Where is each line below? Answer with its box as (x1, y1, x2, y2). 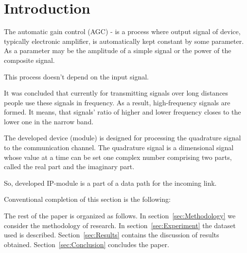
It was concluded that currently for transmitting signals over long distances (4, 88, 229, 98)
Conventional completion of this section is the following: (4, 194, 171, 204)
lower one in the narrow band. (4, 116, 94, 126)
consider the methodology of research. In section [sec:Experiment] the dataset (4, 220, 236, 230)
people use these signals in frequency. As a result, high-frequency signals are (4, 97, 230, 107)
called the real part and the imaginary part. (4, 161, 135, 172)
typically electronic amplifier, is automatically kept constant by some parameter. (4, 36, 244, 46)
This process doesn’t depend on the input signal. (4, 71, 149, 81)
